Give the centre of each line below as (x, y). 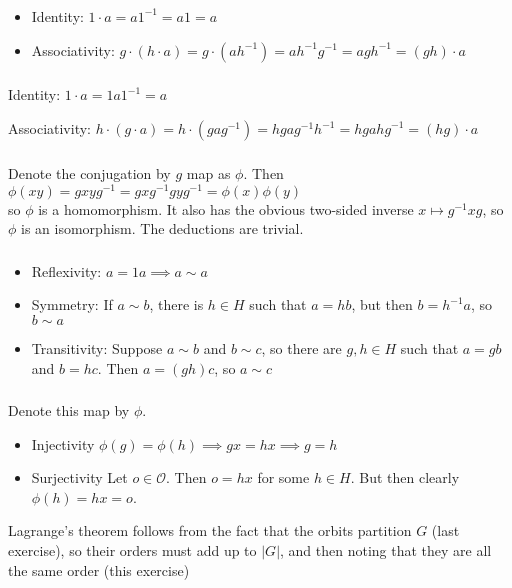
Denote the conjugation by (89, 172)
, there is (176, 304)
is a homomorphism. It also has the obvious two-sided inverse (226, 208)
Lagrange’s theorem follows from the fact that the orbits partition (210, 530)
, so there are (301, 347)
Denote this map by (69, 410)
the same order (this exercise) (99, 569)
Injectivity (63, 443)
